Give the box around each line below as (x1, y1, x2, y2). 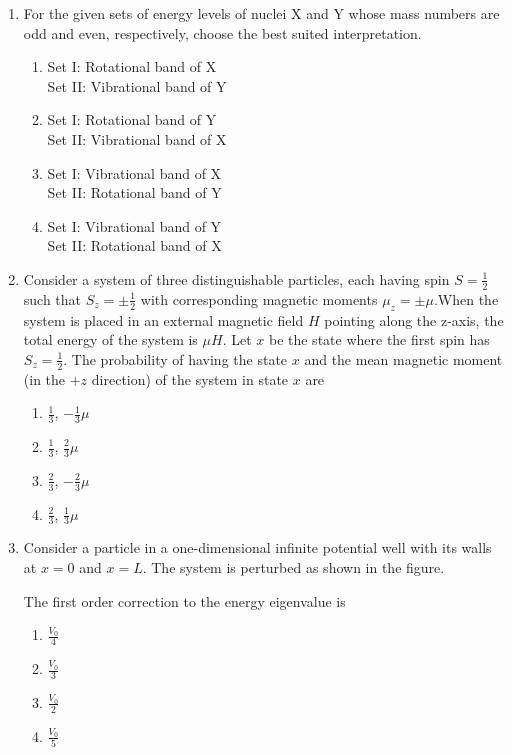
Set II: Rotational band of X (47, 235, 222, 256)
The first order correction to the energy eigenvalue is (23, 590, 346, 611)
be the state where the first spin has (268, 329, 490, 350)
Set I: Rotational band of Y (47, 109, 217, 130)
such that (23, 288, 82, 309)
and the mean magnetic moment (304, 348, 503, 369)
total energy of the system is (23, 329, 198, 350)
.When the (433, 288, 499, 309)
